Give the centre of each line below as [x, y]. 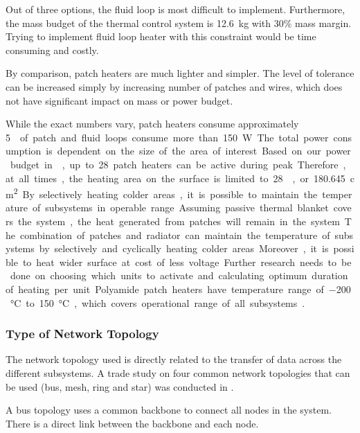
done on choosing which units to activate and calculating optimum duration [179, 275]
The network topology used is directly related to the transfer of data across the [174, 359]
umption [24, 151]
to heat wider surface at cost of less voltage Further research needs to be [187, 262]
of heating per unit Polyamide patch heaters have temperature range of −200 [178, 289]
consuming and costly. [52, 50]
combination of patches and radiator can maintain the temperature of [175, 235]
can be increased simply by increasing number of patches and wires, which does [174, 86]
